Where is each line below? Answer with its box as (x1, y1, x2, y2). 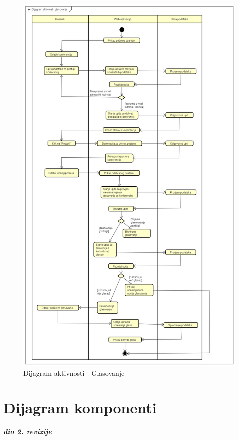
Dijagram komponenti (3, 397, 157, 417)
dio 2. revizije (3, 426, 52, 436)
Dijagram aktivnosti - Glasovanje (23, 368, 125, 378)
